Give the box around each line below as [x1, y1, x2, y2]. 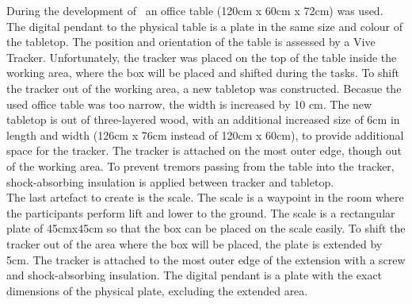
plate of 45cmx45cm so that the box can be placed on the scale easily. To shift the [6, 220, 406, 237]
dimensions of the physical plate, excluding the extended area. [6, 282, 308, 298]
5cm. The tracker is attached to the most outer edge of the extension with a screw [6, 251, 406, 267]
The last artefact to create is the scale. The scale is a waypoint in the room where [6, 189, 404, 206]
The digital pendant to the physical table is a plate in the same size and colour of [6, 17, 403, 34]
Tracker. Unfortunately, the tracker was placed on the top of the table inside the [6, 48, 397, 65]
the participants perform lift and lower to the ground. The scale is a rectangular [6, 204, 395, 221]
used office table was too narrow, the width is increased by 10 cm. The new [6, 95, 372, 112]
